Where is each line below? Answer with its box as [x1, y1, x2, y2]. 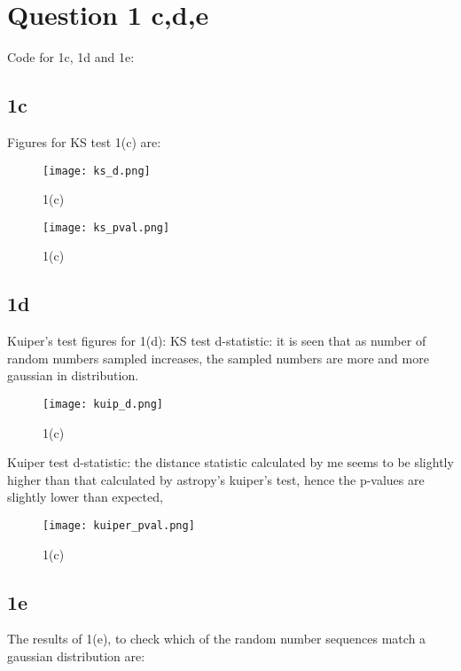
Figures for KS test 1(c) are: [7, 132, 161, 151]
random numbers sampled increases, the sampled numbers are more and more [7, 348, 429, 367]
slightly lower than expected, [7, 488, 163, 506]
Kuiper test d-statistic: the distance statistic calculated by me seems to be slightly [7, 453, 454, 472]
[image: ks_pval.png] [43, 221, 170, 234]
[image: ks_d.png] [43, 164, 151, 177]
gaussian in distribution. [7, 366, 139, 385]
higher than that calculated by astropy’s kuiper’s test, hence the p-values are [7, 470, 425, 488]
